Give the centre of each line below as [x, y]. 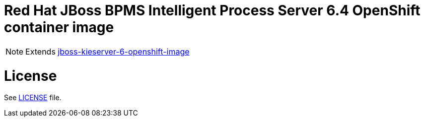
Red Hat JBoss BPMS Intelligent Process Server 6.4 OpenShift [212, 10]
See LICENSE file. [33, 98]
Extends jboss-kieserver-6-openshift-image [107, 51]
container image [59, 27]
